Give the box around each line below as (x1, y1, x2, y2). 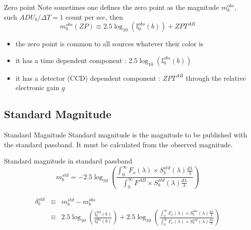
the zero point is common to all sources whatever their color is (15, 38, 204, 49)
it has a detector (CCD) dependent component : (15, 72, 161, 83)
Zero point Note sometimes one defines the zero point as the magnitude (4, 2, 219, 12)
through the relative (186, 72, 246, 83)
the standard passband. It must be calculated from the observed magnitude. (4, 139, 233, 149)
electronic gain (15, 82, 59, 93)
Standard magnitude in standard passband (4, 156, 132, 166)
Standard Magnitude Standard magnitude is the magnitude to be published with (4, 130, 248, 140)
